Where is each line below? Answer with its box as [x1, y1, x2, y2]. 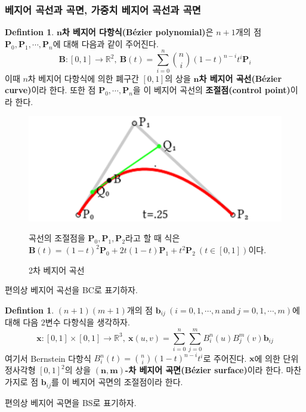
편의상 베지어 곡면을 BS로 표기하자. [5, 396, 137, 408]
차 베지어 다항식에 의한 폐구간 [27, 72, 139, 84]
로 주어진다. [203, 352, 247, 364]
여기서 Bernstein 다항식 [5, 352, 91, 364]
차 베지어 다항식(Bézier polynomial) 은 [61, 26, 214, 38]
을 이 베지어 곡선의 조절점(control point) [132, 84, 290, 96]
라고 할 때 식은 [125, 232, 180, 244]
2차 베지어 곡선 [29, 263, 85, 276]
